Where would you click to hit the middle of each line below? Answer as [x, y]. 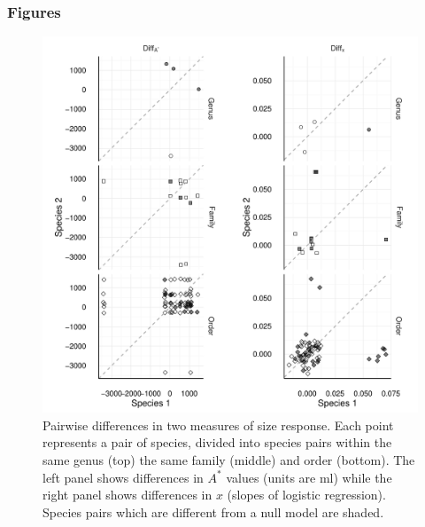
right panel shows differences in [127, 495]
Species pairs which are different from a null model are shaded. [213, 511]
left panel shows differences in [123, 477]
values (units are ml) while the [309, 477]
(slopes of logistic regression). [306, 495]
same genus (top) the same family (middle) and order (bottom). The [229, 460]
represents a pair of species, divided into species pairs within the [217, 442]
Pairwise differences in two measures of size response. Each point [218, 425]
